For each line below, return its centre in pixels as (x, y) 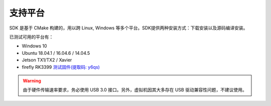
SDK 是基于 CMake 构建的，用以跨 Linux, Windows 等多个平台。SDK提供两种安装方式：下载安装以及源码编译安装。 (128, 28)
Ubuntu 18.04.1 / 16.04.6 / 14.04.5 (56, 53)
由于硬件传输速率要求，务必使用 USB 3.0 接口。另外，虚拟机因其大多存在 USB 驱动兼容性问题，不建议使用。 (135, 90)
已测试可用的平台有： (31, 37)
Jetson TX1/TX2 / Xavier (47, 60)
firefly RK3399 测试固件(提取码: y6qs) (61, 67)
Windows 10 (34, 46)
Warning (32, 81)
